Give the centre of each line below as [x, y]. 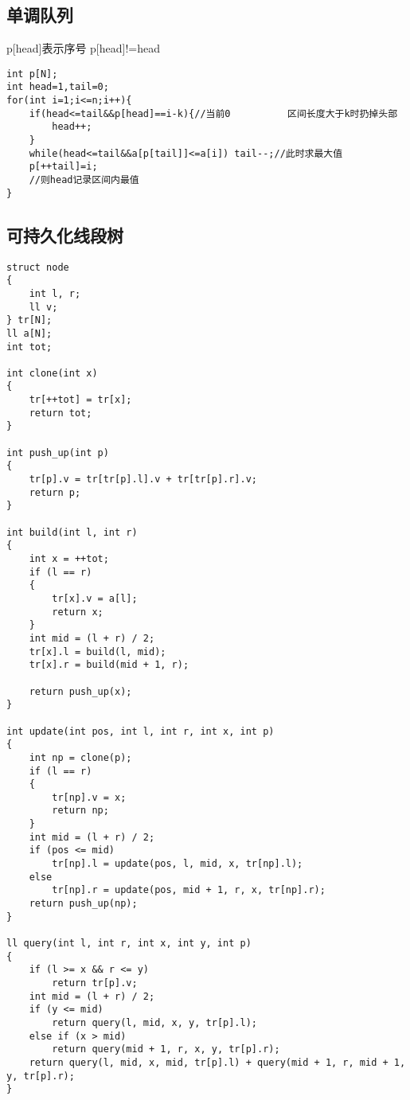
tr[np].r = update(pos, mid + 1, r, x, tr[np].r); [189, 890]
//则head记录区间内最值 [84, 180]
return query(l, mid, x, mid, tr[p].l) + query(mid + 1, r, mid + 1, [217, 1062]
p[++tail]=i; [63, 167]
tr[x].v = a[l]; [95, 598]
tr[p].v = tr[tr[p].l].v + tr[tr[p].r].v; [143, 480]
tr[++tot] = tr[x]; [80, 400]
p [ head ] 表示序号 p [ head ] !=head [84, 48]
